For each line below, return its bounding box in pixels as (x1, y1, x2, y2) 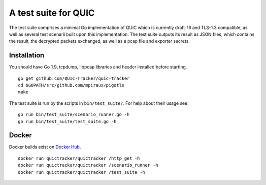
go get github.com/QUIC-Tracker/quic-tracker (18, 75, 130, 81)
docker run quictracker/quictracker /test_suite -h (18, 169, 145, 175)
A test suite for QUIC (9, 7, 95, 18)
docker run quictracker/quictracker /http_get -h (18, 155, 140, 161)
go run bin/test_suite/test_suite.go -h (18, 119, 117, 124)
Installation (9, 51, 44, 60)
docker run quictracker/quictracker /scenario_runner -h (18, 162, 159, 168)
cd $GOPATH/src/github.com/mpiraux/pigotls (18, 83, 125, 88)
